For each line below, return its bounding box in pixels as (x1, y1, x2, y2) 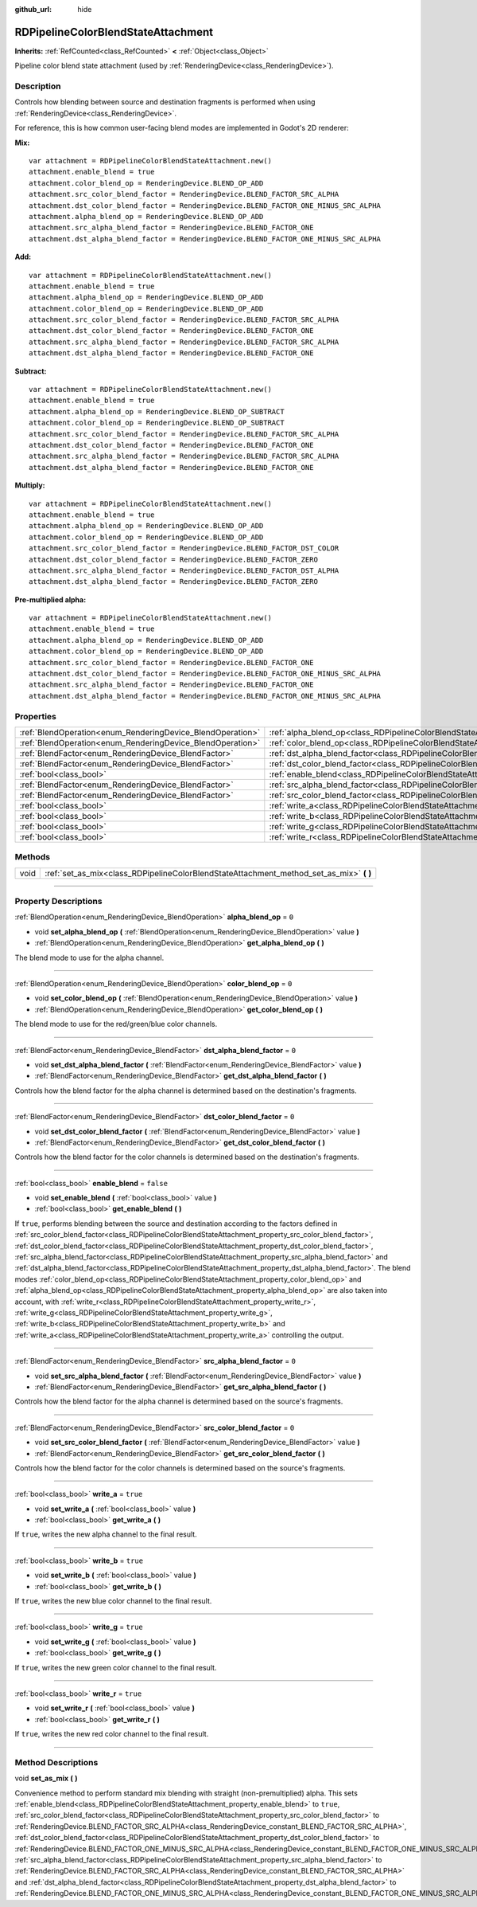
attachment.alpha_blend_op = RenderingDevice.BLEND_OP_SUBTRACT (29, 407, 285, 416)
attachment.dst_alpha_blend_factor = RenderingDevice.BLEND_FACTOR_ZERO (29, 578, 318, 586)
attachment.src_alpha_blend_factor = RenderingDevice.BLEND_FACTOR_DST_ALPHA (29, 566, 339, 575)
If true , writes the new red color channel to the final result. (14, 1729, 209, 1739)
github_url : (14, 5, 52, 14)
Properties (14, 711, 57, 722)
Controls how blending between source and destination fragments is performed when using (14, 97, 316, 107)
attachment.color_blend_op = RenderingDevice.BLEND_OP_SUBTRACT (29, 418, 285, 428)
